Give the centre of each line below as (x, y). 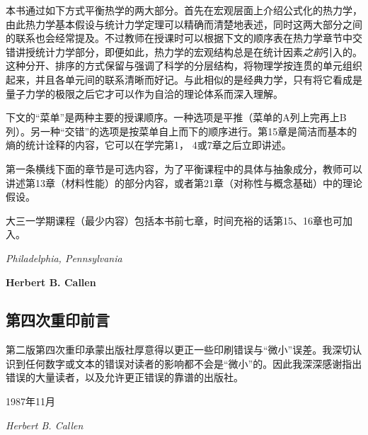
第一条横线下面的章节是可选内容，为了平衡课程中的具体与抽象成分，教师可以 (184, 168)
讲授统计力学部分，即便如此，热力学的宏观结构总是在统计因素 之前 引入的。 (189, 51)
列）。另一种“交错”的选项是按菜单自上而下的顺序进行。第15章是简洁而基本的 (182, 131)
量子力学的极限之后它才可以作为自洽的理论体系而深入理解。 (144, 93)
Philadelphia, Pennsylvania (64, 258)
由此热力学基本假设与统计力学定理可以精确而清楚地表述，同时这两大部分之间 (184, 24)
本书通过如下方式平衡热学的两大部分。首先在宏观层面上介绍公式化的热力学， (184, 10)
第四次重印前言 (58, 320)
